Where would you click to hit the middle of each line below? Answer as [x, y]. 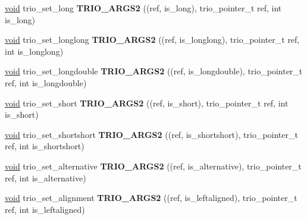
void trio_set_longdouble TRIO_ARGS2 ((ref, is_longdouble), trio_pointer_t [154, 71]
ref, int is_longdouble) [46, 82]
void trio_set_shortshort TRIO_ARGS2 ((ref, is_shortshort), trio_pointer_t [151, 134]
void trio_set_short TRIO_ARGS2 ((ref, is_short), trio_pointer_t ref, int [147, 103]
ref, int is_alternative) [46, 177]
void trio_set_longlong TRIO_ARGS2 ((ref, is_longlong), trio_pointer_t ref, [152, 40]
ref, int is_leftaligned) [45, 209]
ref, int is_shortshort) [45, 146]
